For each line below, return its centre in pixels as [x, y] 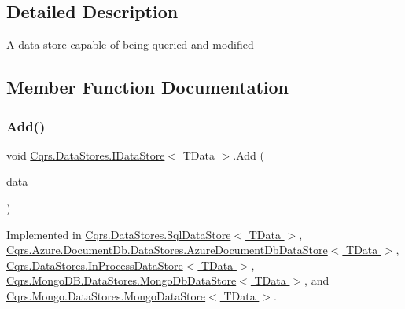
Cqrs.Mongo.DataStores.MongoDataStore [106, 295]
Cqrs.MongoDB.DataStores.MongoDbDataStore [121, 280]
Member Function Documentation [148, 87]
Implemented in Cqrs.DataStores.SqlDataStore [119, 234]
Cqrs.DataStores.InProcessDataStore [95, 265]
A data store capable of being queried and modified [130, 44]
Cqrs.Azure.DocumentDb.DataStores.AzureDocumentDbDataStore [167, 250]
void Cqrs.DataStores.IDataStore [86, 154]
